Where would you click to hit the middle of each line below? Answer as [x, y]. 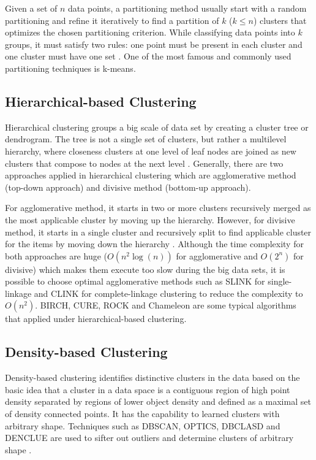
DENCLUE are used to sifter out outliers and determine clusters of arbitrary [149, 438]
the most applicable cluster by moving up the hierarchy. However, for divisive [150, 219]
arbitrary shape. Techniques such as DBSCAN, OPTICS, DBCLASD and [143, 425]
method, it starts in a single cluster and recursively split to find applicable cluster [158, 232]
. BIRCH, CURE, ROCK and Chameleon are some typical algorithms [166, 305]
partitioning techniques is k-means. [70, 68]
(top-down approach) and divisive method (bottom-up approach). [128, 187]
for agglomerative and [217, 255]
